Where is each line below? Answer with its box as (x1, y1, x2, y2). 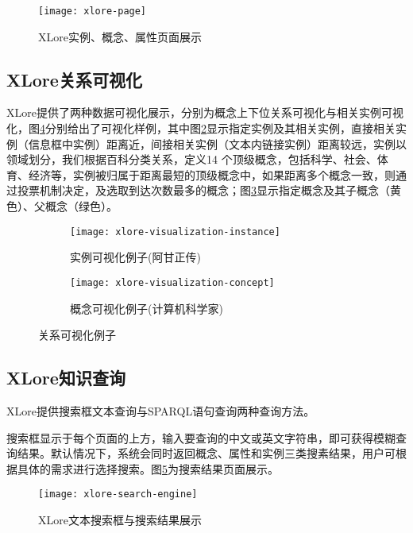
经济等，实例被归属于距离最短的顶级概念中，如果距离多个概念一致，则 (28, 166, 396, 183)
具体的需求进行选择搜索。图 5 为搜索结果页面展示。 (17, 460, 279, 477)
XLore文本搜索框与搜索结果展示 (38, 511, 202, 527)
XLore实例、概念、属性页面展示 (38, 28, 202, 44)
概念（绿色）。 (44, 198, 118, 214)
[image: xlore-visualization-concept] (70, 276, 275, 288)
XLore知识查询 (6, 365, 125, 390)
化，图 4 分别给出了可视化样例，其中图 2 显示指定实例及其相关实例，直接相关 (6, 120, 396, 137)
